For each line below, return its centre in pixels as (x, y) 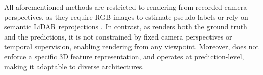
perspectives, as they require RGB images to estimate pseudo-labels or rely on (126, 16)
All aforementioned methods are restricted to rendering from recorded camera (126, 7)
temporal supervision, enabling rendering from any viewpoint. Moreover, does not (131, 46)
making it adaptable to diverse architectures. (74, 66)
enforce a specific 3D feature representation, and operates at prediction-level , (124, 56)
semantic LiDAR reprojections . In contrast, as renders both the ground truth (126, 27)
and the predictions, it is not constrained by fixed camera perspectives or (118, 36)
